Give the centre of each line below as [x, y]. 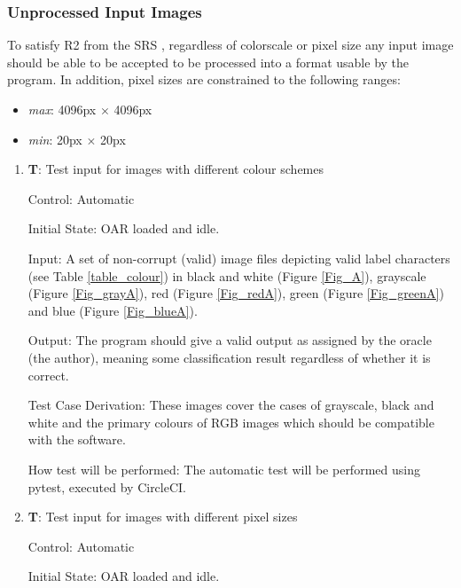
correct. [48, 375]
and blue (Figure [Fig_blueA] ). [113, 310]
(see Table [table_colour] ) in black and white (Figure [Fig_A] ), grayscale [227, 275]
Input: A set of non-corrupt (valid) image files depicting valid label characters [239, 258]
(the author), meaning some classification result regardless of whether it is [229, 357]
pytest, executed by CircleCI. [107, 486]
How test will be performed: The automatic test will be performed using [224, 469]
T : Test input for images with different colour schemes [176, 169]
